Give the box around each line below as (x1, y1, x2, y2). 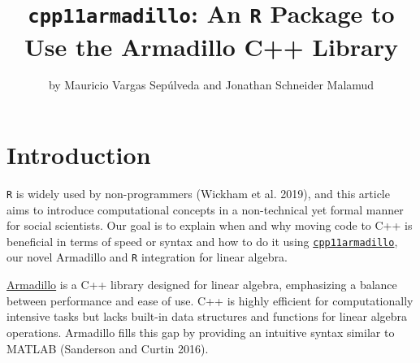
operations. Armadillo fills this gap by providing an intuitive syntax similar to (6, 323, 395, 340)
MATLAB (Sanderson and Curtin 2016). (6, 339, 209, 357)
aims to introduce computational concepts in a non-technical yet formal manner (6, 201, 404, 218)
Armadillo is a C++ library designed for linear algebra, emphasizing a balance (6, 276, 397, 293)
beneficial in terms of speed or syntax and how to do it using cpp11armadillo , (6, 232, 398, 249)
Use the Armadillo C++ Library (24, 29, 398, 63)
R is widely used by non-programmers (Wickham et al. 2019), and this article (6, 184, 390, 201)
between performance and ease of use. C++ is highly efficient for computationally (6, 292, 414, 309)
